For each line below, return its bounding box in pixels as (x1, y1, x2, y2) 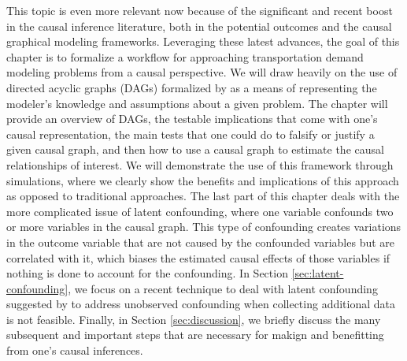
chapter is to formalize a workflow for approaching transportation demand (6, 48, 364, 65)
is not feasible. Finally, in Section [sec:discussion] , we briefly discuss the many (6, 311, 381, 327)
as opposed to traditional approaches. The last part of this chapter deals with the (6, 188, 400, 204)
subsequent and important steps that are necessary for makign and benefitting (6, 326, 384, 343)
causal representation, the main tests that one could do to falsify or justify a (6, 125, 375, 142)
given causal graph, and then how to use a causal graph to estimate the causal (6, 141, 384, 158)
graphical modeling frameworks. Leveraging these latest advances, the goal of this (6, 33, 400, 50)
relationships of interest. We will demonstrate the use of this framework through (6, 156, 394, 173)
